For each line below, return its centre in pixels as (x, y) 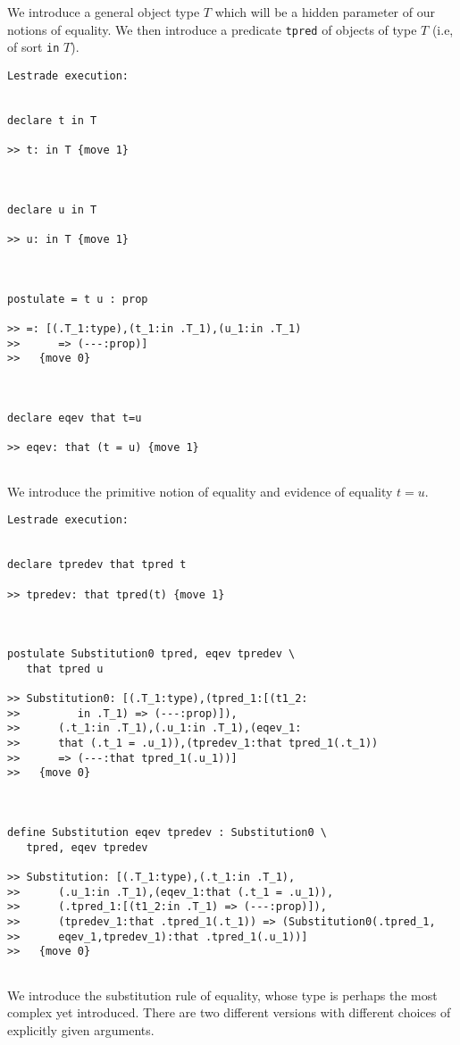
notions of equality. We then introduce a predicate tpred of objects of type (212, 29)
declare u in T (52, 209)
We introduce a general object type (104, 12)
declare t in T (52, 120)
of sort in (33, 47)
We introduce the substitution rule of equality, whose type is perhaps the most (222, 995)
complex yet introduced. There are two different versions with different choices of (229, 1012)
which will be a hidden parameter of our (325, 12)
